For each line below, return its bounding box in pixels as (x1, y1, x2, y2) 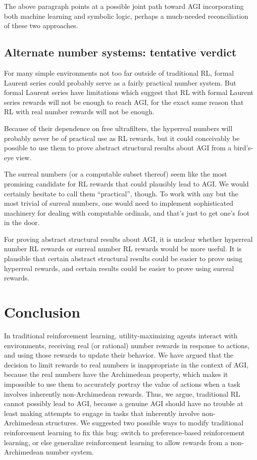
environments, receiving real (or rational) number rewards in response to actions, (4, 340, 250, 350)
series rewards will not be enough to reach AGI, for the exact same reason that (4, 96, 244, 107)
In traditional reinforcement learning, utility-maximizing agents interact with (4, 330, 238, 340)
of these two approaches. (4, 20, 78, 31)
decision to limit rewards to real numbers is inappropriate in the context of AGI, (4, 359, 249, 369)
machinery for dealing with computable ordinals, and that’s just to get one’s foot (4, 207, 250, 218)
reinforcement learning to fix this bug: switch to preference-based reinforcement (4, 427, 245, 437)
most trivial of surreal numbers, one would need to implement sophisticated (4, 198, 233, 208)
